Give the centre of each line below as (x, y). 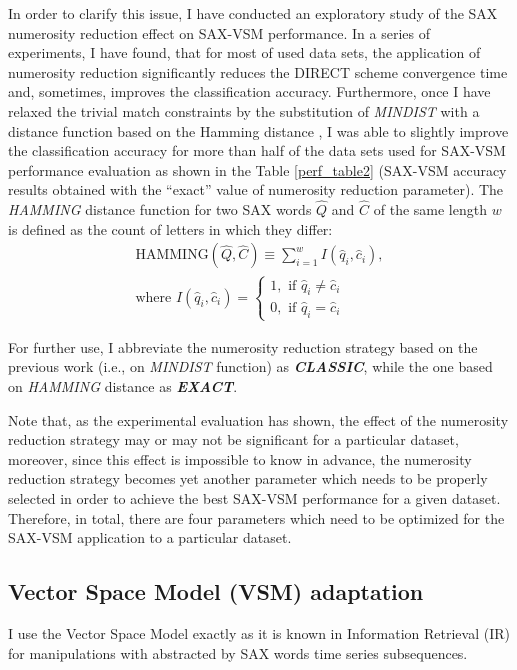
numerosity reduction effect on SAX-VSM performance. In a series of (219, 32)
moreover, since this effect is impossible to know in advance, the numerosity (240, 458)
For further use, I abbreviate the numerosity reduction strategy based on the (243, 346)
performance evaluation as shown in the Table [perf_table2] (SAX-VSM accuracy (257, 169)
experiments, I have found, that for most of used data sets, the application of (244, 52)
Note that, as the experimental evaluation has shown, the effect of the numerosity (258, 419)
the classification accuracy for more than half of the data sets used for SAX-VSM (257, 150)
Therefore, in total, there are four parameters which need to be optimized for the (256, 517)
